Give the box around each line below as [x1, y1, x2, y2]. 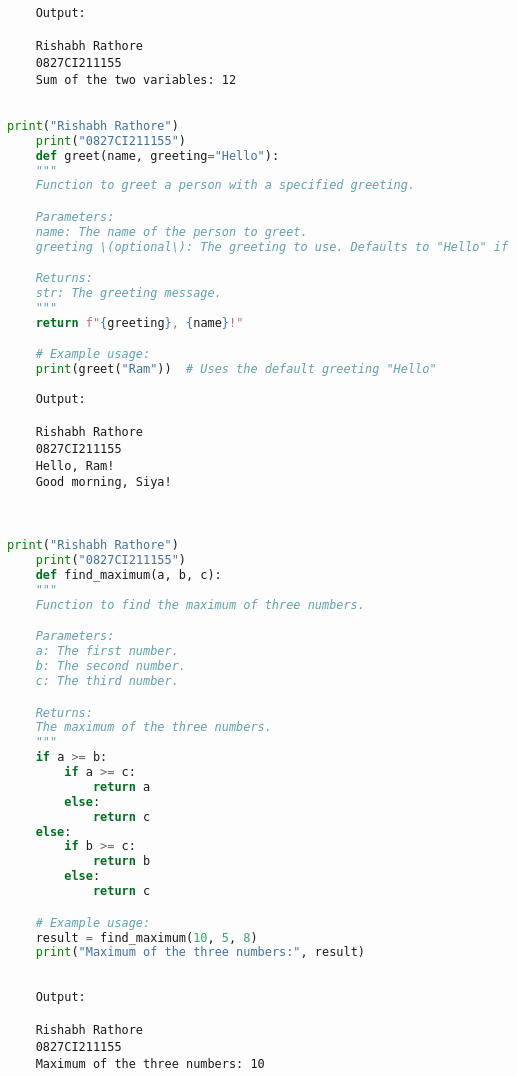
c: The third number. [35, 674, 179, 689]
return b [92, 854, 151, 869]
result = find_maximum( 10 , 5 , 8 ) [35, 930, 258, 945]
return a [92, 779, 151, 794]
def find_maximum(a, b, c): [35, 568, 222, 583]
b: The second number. [35, 659, 186, 674]
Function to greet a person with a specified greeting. [35, 178, 416, 193]
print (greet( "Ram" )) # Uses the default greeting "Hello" [35, 362, 437, 377]
